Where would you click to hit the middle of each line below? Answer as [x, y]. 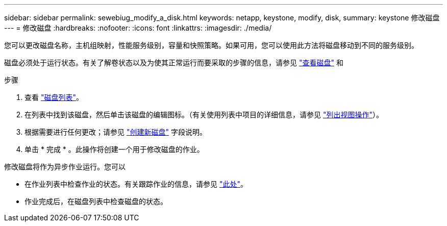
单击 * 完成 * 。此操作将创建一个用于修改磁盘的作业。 [114, 149]
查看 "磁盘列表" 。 [54, 97]
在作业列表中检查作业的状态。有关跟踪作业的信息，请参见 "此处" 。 [136, 184]
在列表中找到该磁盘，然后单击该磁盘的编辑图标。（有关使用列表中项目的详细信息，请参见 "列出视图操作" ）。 [204, 115]
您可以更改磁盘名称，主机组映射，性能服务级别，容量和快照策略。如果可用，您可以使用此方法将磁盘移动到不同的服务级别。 [211, 45]
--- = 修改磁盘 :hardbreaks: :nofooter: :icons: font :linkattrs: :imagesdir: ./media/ [138, 28]
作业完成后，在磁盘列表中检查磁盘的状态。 [96, 201]
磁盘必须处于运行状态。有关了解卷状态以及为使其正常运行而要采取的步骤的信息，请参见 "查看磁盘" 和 [174, 62]
